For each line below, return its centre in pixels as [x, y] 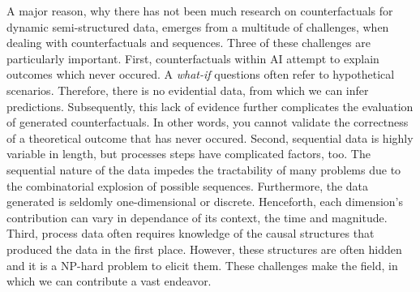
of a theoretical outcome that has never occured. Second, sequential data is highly [210, 137]
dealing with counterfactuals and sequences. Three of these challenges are [189, 43]
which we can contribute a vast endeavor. [109, 281]
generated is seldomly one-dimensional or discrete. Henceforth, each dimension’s [205, 202]
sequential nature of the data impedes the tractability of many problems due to [204, 169]
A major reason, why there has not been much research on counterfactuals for [200, 11]
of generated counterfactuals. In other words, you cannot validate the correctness [208, 122]
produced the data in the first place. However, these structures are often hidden [204, 249]
